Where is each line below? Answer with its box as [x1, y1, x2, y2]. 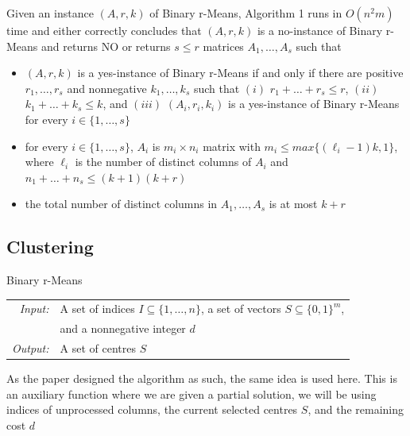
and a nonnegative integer [60, 320, 186, 337]
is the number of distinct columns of [75, 153, 252, 170]
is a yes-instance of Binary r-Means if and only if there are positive [77, 64, 404, 81]
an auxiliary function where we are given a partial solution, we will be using [6, 385, 377, 402]
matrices [203, 37, 244, 54]
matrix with [203, 137, 261, 154]
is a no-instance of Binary [257, 22, 383, 38]
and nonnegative [67, 79, 147, 96]
